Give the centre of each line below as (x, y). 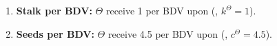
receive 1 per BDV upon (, (162, 10)
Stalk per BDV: (54, 10)
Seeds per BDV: (55, 33)
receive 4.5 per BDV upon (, (168, 33)
